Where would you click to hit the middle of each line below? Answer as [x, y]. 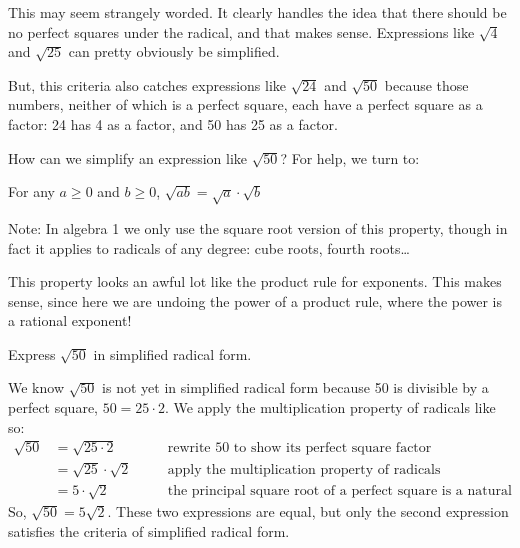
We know [36, 387]
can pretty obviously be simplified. [174, 51]
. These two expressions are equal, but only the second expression [308, 511]
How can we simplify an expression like [128, 157]
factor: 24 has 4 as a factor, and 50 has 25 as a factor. [173, 123]
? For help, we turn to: [350, 157]
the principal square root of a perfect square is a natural [339, 491]
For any [31, 191]
